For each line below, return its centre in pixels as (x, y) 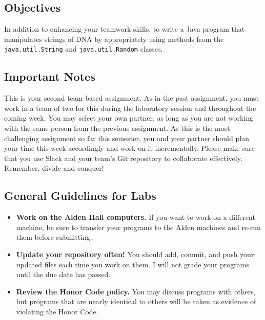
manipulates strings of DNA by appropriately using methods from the (114, 39)
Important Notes (50, 76)
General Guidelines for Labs (80, 196)
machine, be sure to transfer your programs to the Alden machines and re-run (138, 227)
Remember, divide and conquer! (54, 168)
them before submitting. (54, 237)
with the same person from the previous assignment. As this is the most (117, 128)
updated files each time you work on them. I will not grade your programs (132, 264)
